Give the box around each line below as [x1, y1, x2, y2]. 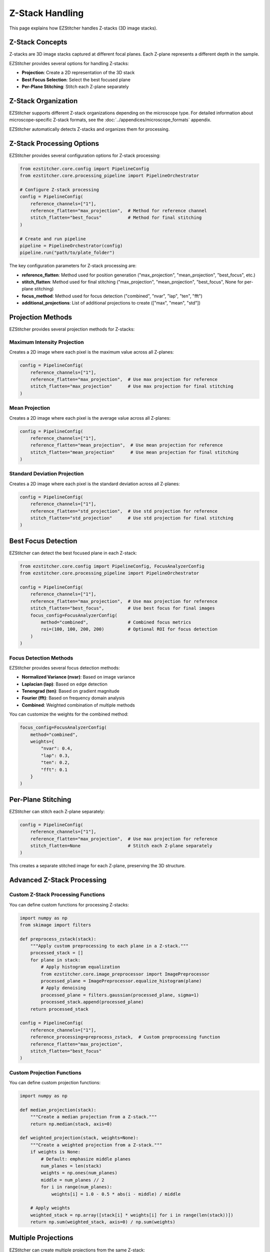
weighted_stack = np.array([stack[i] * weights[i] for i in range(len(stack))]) [30, 1212, 233, 1218]
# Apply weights [30, 1205, 70, 1211]
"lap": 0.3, [40, 753, 70, 758]
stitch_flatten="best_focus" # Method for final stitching [30, 215, 202, 220]
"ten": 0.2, [40, 760, 70, 766]
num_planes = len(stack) [40, 1163, 102, 1169]
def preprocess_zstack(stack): [19, 936, 97, 942]
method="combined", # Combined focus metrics [40, 619, 191, 625]
